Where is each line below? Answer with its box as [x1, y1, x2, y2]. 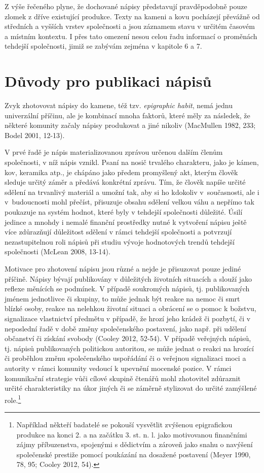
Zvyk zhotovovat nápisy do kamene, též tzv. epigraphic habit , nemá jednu [5, 100, 233, 111]
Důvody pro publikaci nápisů [5, 71, 212, 91]
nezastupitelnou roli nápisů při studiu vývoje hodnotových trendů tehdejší [5, 236, 235, 247]
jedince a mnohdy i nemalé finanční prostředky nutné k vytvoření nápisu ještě [5, 216, 247, 227]
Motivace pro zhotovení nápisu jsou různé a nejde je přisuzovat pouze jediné [5, 263, 241, 274]
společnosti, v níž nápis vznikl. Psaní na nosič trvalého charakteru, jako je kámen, [5, 157, 259, 167]
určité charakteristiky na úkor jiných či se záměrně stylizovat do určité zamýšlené [5, 383, 257, 393]
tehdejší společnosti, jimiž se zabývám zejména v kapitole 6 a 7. [5, 41, 202, 51]
